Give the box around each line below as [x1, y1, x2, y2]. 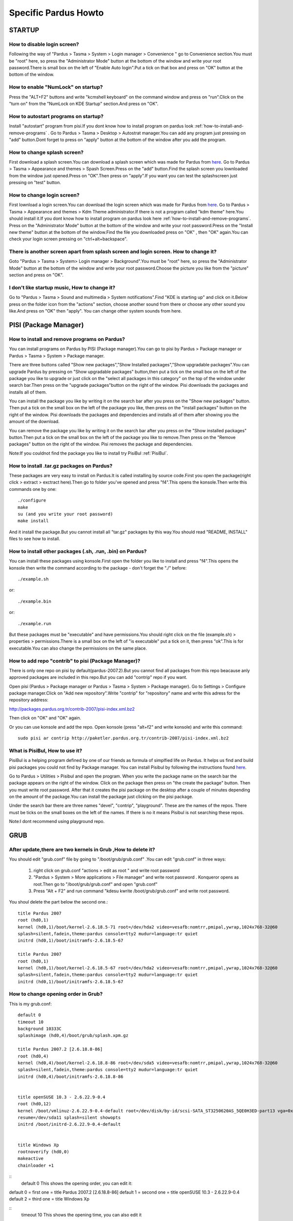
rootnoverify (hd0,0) [18, 1149, 69, 1155]
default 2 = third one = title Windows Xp [9, 1196, 90, 1202]
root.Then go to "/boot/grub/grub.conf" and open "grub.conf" [33, 881, 158, 887]
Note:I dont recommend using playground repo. [9, 819, 105, 824]
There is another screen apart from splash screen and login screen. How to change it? [9, 248, 217, 255]
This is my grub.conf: [9, 1001, 52, 1007]
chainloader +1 [18, 1162, 54, 1168]
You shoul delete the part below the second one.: [9, 899, 108, 905]
